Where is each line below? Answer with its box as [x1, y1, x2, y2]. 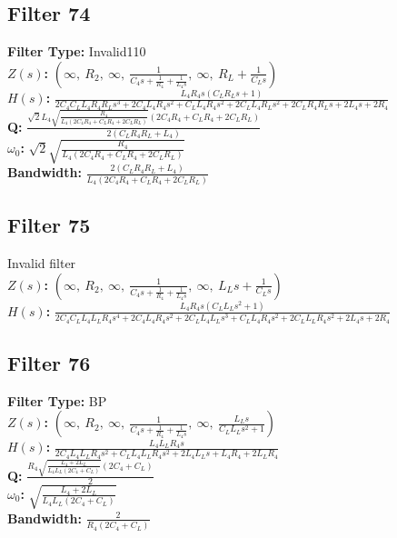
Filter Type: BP [7, 391, 107, 410]
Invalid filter [7, 254, 76, 273]
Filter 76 [7, 348, 91, 376]
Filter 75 [7, 211, 91, 239]
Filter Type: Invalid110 [7, 42, 146, 61]
